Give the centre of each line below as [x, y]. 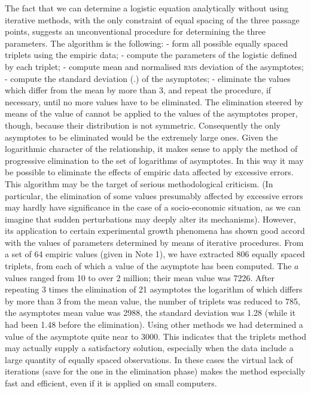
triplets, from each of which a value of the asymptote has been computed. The [148, 266]
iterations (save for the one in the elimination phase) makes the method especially [155, 371]
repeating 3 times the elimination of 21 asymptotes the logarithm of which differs [154, 289]
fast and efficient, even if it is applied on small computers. [111, 383]
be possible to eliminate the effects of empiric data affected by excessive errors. [149, 172]
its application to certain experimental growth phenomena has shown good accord [155, 231]
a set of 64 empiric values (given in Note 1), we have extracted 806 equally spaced [155, 254]
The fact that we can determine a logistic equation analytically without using [147, 8]
